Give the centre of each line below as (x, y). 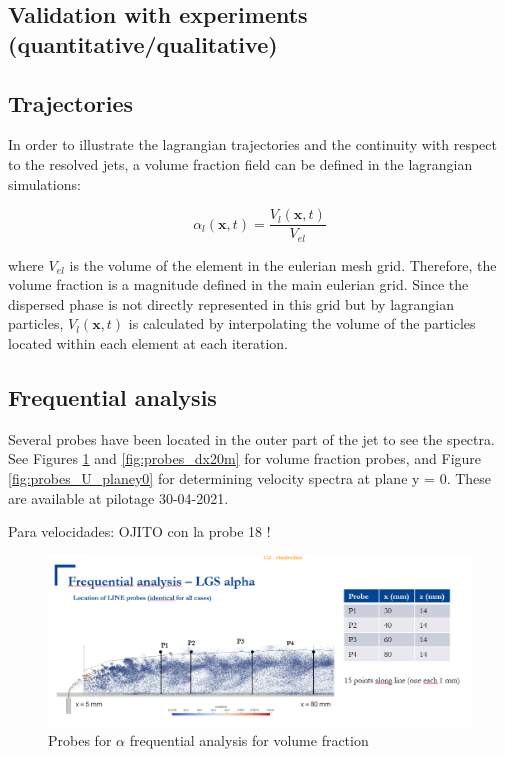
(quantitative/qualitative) (143, 43)
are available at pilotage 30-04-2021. (118, 497)
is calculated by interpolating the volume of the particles (302, 323)
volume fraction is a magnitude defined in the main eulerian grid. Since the (238, 284)
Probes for (80, 740)
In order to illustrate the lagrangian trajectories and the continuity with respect (252, 144)
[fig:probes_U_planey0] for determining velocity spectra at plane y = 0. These (250, 478)
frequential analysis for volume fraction (249, 740)
